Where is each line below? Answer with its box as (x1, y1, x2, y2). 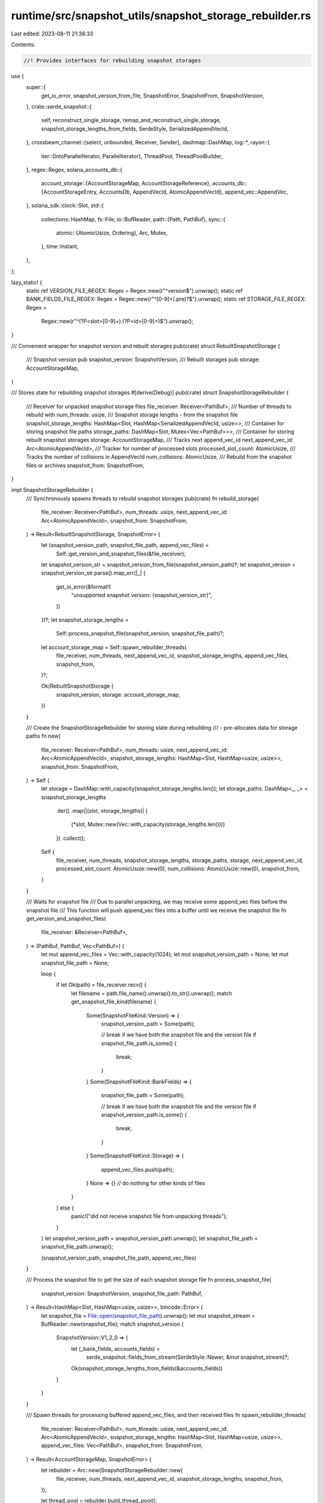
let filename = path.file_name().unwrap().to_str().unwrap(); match (71, 990, 232, 997)
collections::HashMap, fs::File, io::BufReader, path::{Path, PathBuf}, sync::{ (41, 215, 226, 222)
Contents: (11, 41, 35, 48)
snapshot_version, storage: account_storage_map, (56, 691, 180, 698)
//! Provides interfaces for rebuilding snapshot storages (23, 57, 201, 64)
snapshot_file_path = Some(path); (101, 1092, 185, 1099)
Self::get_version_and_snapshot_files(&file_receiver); (56, 550, 186, 557)
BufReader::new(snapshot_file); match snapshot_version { (41, 1320, 184, 1328)
